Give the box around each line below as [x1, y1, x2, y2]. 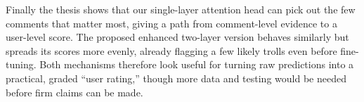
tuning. [6, 57, 37, 72]
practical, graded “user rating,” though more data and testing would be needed [6, 70, 346, 85]
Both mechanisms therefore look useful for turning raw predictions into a [39, 57, 354, 72]
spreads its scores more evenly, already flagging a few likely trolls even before [6, 43, 337, 58]
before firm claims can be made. [6, 84, 143, 99]
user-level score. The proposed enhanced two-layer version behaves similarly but [6, 30, 349, 44]
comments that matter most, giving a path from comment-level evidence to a [6, 15, 337, 30]
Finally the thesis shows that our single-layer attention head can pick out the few [6, 2, 356, 16]
